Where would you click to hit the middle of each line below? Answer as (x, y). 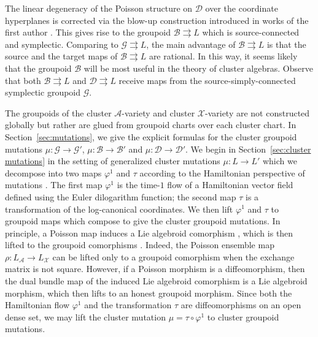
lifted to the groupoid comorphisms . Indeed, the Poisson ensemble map (140, 245)
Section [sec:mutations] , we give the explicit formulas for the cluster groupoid (151, 136)
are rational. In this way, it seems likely (223, 56)
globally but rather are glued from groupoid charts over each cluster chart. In (151, 125)
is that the (286, 44)
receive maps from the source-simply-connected (207, 80)
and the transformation (128, 305)
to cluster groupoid (243, 316)
